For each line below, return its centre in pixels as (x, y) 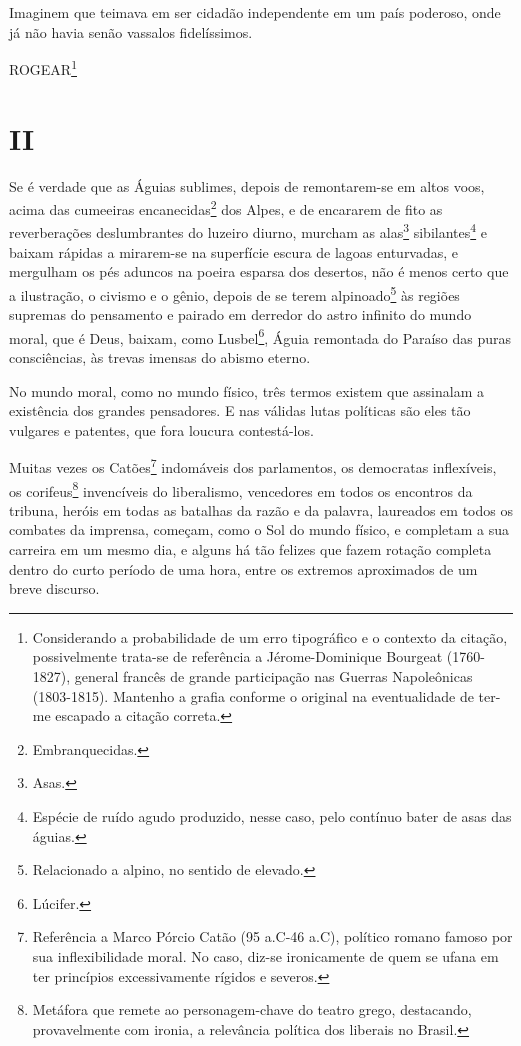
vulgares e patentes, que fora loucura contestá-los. (161, 429)
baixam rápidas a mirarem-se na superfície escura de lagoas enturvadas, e (234, 251)
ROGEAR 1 (43, 67)
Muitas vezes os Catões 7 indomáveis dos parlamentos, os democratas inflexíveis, (253, 465)
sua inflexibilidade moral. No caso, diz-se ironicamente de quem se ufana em (265, 955)
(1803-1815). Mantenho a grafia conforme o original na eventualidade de (253, 695)
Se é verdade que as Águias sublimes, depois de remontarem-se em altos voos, (247, 185)
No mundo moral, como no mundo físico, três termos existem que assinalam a (246, 390)
